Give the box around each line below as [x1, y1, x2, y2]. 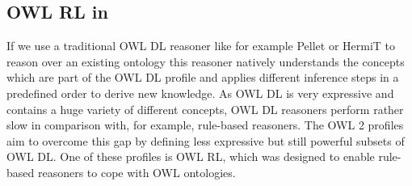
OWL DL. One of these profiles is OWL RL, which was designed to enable [6, 148, 375, 165]
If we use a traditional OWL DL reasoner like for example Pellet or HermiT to [6, 37, 396, 54]
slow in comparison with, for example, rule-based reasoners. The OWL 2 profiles [6, 116, 404, 133]
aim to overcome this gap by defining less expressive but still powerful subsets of [6, 132, 405, 149]
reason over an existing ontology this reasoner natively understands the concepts [6, 53, 405, 70]
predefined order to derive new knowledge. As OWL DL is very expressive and [6, 84, 394, 101]
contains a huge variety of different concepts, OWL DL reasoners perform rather [6, 100, 404, 117]
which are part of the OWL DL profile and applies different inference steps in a [6, 69, 399, 86]
